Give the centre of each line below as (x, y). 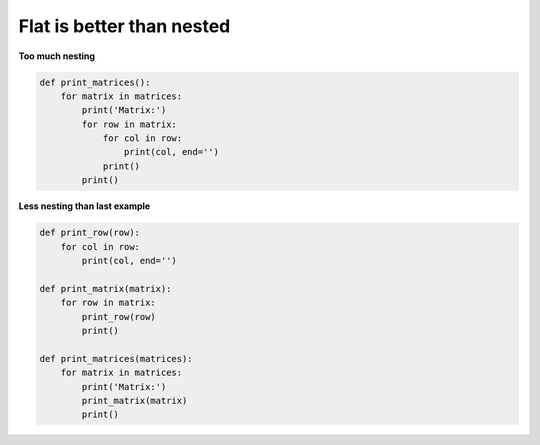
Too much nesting (56, 56)
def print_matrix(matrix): (105, 288)
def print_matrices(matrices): (116, 358)
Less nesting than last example (84, 206)
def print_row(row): (89, 233)
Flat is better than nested (124, 26)
